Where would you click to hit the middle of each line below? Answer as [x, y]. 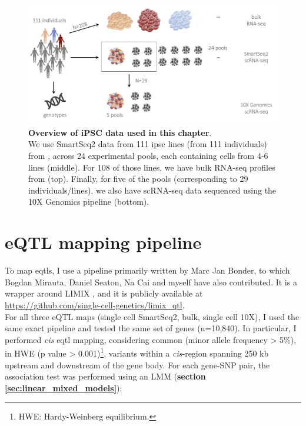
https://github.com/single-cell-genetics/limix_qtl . [95, 304]
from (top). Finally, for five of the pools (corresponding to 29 [138, 179]
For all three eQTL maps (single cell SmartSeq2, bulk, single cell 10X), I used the [152, 316]
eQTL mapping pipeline [103, 242]
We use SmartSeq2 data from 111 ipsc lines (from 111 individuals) [148, 144]
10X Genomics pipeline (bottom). [89, 202]
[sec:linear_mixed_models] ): [64, 387]
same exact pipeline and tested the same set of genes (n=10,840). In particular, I [151, 328]
